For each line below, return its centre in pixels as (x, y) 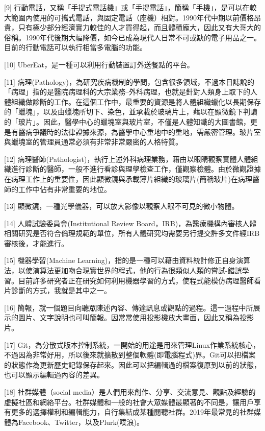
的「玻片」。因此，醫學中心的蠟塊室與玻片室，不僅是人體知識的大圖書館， (127, 121)
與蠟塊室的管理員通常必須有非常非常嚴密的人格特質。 (93, 142)
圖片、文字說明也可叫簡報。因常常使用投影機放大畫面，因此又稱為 (129, 317)
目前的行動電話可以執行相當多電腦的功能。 (75, 47)
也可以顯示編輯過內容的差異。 (54, 375)
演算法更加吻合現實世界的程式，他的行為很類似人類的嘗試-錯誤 (137, 270)
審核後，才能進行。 (36, 243)
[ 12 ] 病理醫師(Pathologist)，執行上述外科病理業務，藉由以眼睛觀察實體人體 (128, 159)
